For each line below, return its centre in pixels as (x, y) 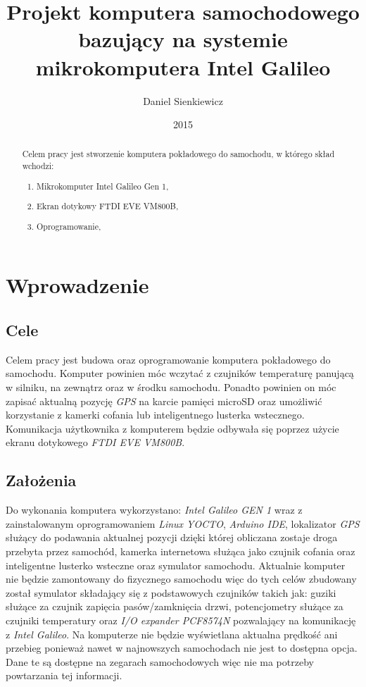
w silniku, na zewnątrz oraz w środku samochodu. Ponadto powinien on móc (171, 387)
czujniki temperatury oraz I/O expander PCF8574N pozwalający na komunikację (181, 620)
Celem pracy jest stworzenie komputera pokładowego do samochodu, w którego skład (178, 154)
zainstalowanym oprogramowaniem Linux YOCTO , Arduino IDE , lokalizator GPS (183, 523)
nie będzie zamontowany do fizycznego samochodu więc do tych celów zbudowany (181, 579)
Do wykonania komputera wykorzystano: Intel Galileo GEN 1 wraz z (154, 510)
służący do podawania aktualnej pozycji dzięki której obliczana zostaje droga (172, 537)
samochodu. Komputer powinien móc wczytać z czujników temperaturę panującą (180, 373)
